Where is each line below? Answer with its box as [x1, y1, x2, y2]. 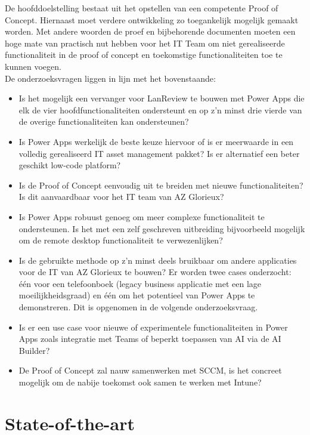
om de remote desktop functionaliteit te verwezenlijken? [18, 234, 223, 246]
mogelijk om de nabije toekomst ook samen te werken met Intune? [18, 376, 262, 388]
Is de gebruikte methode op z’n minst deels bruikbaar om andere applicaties [18, 254, 297, 266]
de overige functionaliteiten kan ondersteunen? [18, 115, 189, 128]
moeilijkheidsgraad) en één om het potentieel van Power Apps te [18, 289, 255, 301]
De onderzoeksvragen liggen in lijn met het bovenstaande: [5, 72, 216, 84]
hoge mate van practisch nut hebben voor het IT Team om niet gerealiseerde [5, 36, 285, 49]
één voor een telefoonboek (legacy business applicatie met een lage [18, 277, 262, 289]
